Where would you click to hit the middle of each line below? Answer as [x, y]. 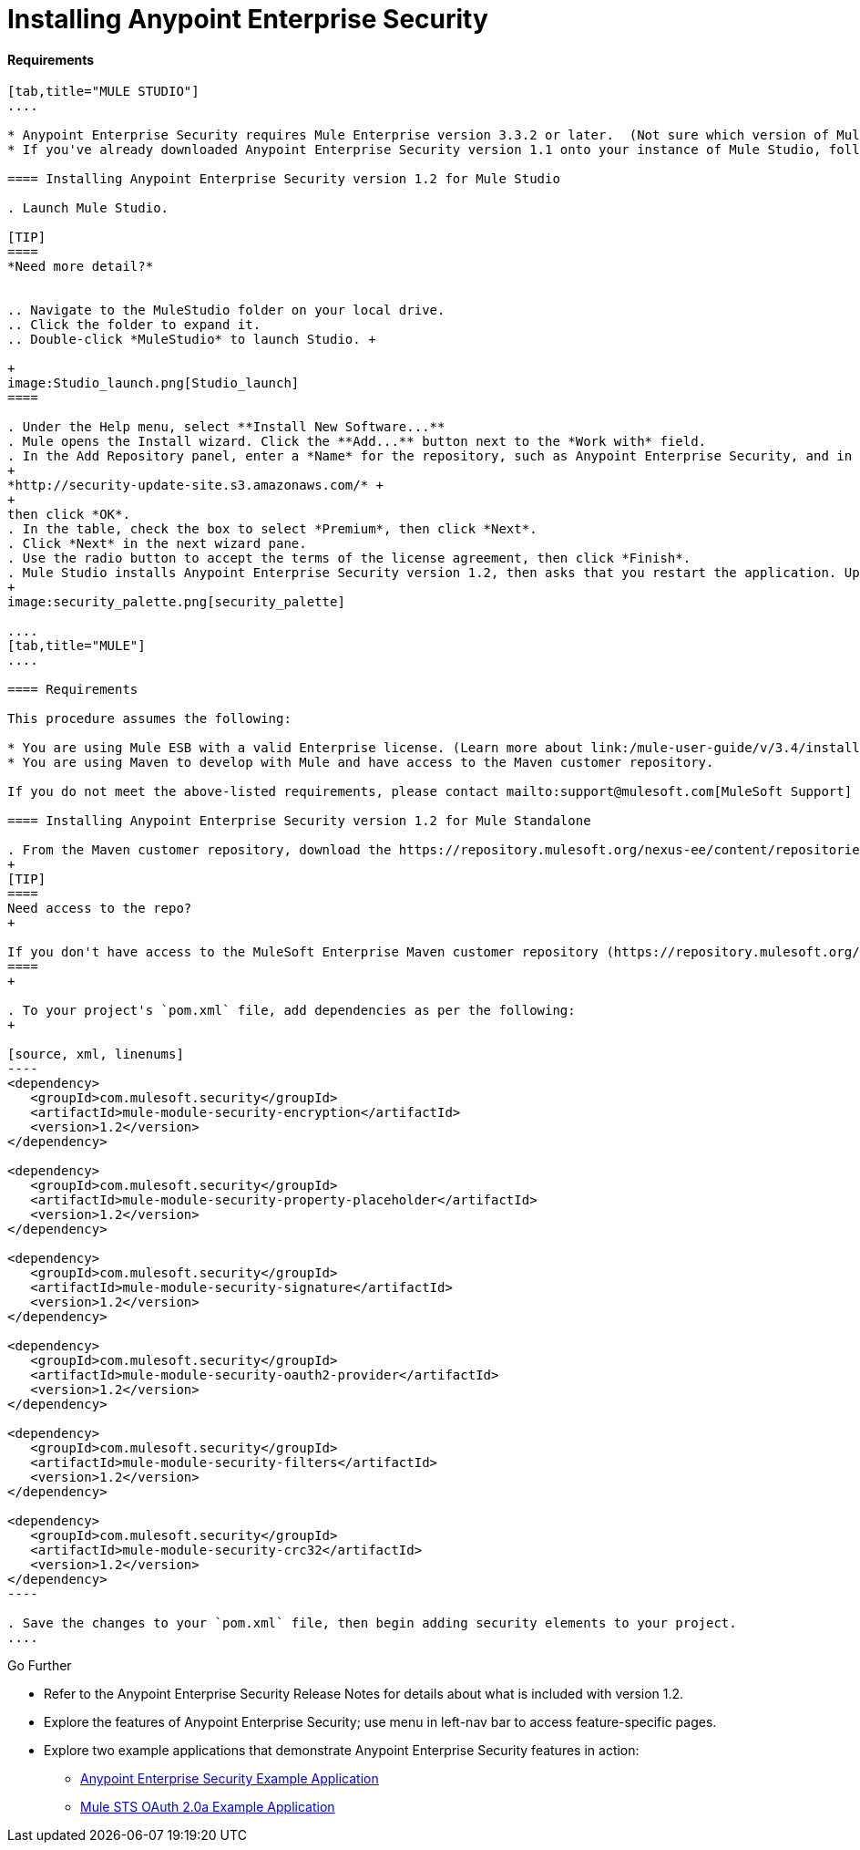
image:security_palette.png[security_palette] [176, 602]
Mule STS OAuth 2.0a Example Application [208, 1807]
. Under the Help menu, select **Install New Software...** [226, 427]
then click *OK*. [69, 515]
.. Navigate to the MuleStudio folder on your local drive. [226, 310]
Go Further [40, 1666]
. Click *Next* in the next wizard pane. [157, 544]
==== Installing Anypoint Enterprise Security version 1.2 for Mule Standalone [299, 821]
